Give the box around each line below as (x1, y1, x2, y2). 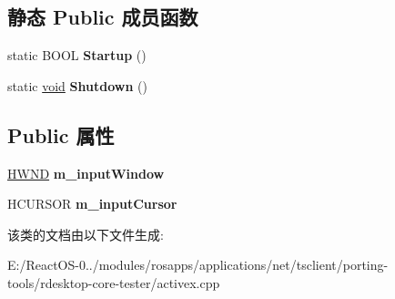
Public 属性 (7, 120, 115, 149)
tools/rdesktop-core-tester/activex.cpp (7, 273, 220, 292)
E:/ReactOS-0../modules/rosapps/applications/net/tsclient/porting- (7, 255, 389, 274)
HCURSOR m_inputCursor (7, 194, 177, 213)
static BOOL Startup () (7, 46, 147, 65)
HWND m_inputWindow (7, 163, 165, 182)
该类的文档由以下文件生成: (7, 224, 164, 243)
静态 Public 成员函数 (7, 3, 198, 31)
